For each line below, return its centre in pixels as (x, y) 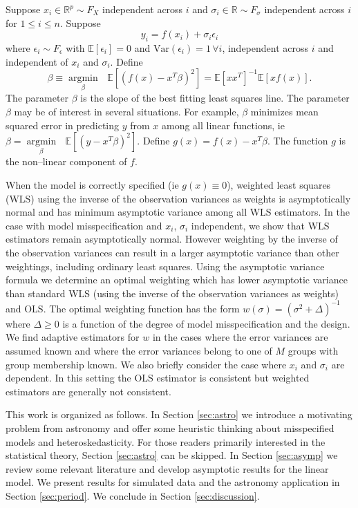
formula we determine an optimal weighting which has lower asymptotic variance (177, 280)
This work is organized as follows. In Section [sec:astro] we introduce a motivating (179, 414)
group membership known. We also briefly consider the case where (146, 364)
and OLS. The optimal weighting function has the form (123, 308)
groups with (313, 351)
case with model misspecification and (84, 225)
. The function (298, 141)
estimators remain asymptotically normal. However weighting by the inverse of (172, 239)
